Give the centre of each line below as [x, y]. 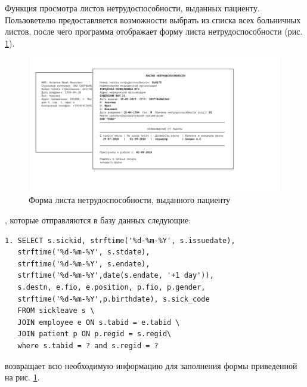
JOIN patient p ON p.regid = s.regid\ [94, 334]
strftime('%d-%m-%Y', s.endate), [84, 264]
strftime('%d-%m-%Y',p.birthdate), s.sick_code [114, 299]
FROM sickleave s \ [56, 311]
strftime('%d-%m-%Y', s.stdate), [84, 252]
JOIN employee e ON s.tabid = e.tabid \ [99, 322]
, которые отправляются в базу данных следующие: [98, 219]
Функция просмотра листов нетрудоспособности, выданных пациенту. [132, 8]
